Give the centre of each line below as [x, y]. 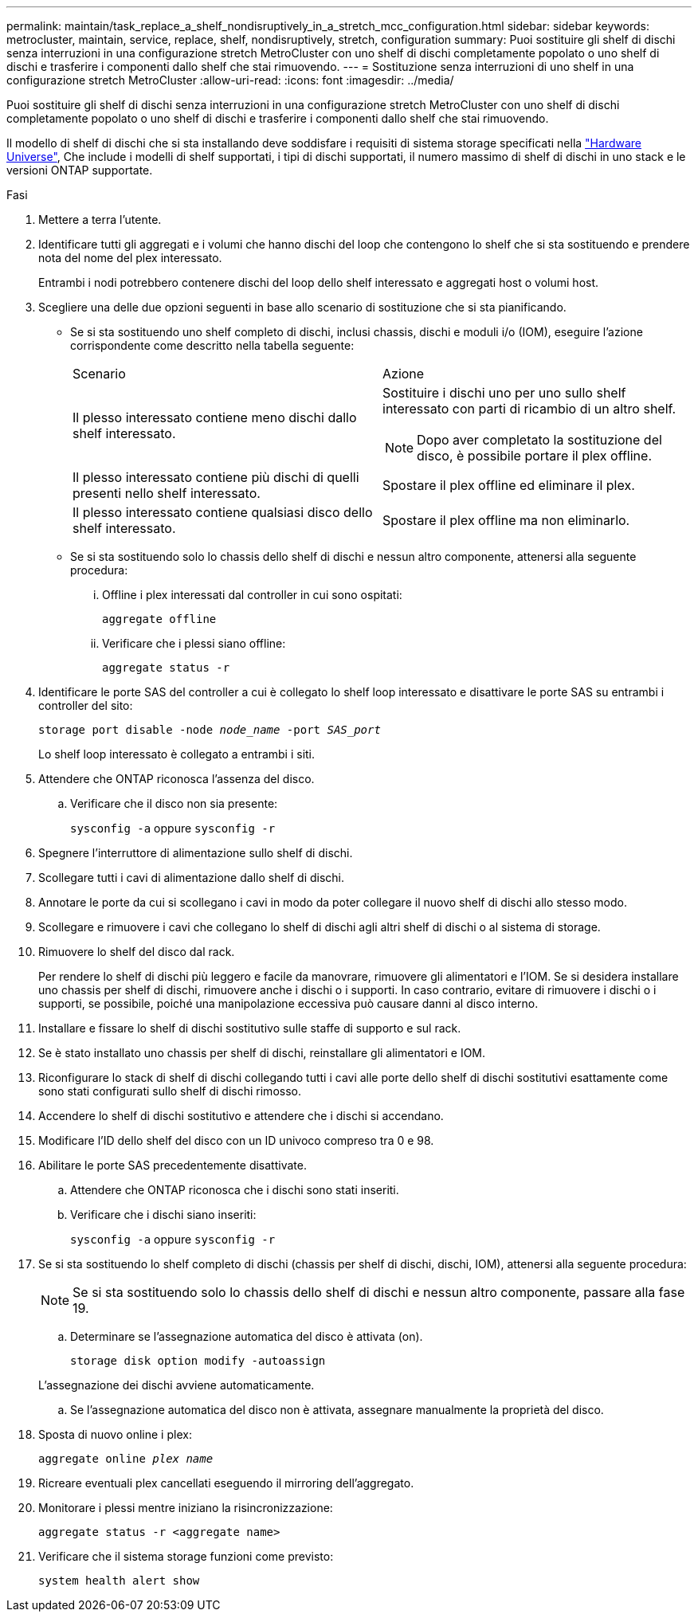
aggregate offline [159, 619]
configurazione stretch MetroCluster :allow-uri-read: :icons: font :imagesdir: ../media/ [230, 80]
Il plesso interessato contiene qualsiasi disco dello [223, 512]
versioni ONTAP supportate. [80, 170]
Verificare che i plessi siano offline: [194, 643]
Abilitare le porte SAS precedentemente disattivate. [173, 1165]
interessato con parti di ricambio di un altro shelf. [529, 409]
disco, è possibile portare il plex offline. [535, 456]
